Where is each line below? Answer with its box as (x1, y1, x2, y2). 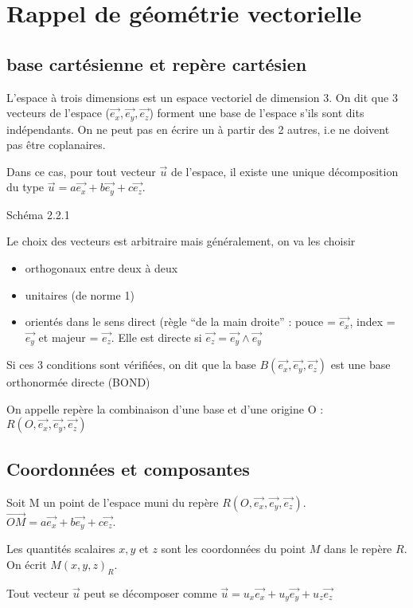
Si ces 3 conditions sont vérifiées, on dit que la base (6, 356, 256, 373)
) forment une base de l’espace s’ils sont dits (149, 104, 364, 121)
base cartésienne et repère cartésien (6, 51, 307, 76)
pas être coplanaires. (6, 136, 106, 153)
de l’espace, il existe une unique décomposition (170, 163, 399, 179)
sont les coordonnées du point (161, 540, 306, 557)
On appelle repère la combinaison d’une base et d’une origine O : (6, 400, 324, 417)
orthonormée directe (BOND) (6, 374, 150, 390)
